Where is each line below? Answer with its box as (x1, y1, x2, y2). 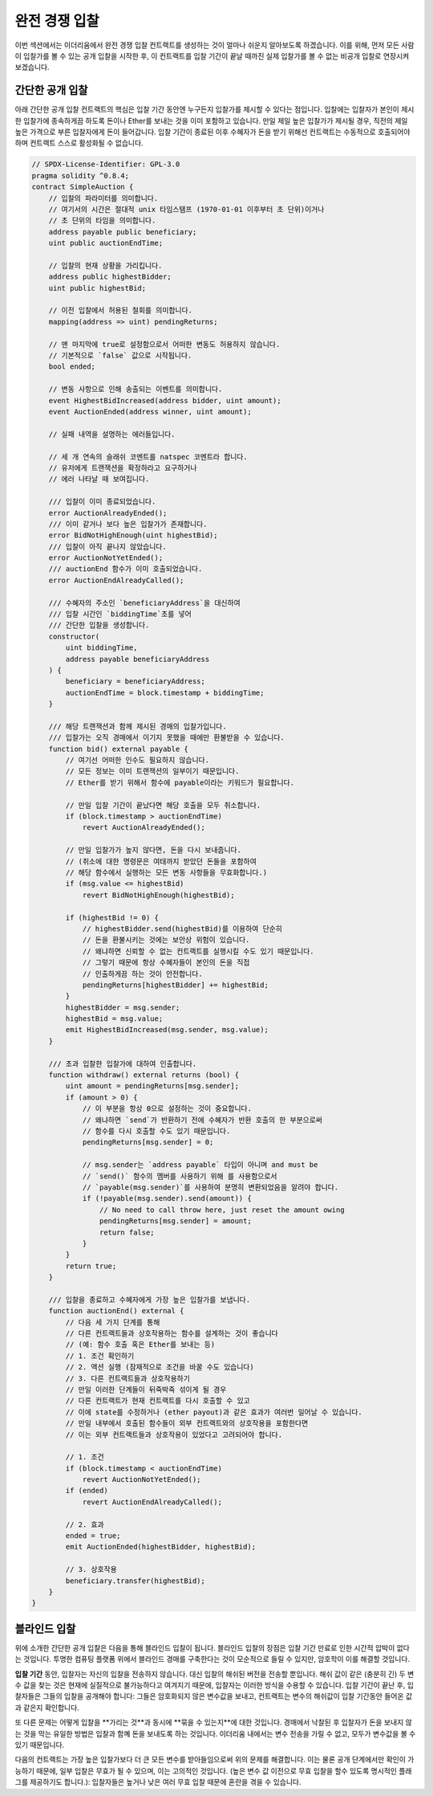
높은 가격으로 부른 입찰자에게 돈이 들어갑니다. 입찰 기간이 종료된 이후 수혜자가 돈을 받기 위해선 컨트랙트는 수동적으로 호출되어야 (14, 127, 411, 137)
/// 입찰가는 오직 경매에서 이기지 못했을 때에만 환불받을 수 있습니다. (48, 733, 285, 742)
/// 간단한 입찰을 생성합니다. (48, 621, 150, 630)
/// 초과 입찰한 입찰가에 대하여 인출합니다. (48, 1059, 197, 1068)
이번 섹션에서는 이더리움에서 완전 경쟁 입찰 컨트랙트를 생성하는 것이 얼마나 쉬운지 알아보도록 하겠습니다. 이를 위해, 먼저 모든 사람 (14, 40, 415, 50)
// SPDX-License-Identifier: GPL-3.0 (31, 160, 180, 169)
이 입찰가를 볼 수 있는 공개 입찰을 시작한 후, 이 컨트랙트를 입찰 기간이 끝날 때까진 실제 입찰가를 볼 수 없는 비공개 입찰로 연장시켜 (14, 51, 410, 60)
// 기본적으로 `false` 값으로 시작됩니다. (48, 351, 192, 361)
